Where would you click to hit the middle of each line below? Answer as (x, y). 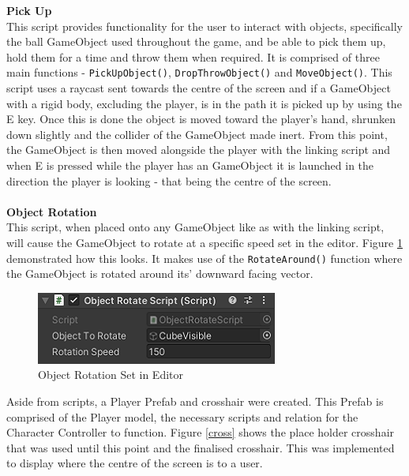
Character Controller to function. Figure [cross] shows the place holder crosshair (201, 432)
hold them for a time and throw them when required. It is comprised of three (193, 56)
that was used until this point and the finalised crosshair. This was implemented (201, 447)
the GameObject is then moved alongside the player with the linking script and (199, 150)
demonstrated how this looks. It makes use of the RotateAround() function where (204, 258)
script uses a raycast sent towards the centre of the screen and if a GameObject (199, 88)
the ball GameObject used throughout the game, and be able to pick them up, (196, 41)
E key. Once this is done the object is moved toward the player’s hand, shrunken (201, 119)
